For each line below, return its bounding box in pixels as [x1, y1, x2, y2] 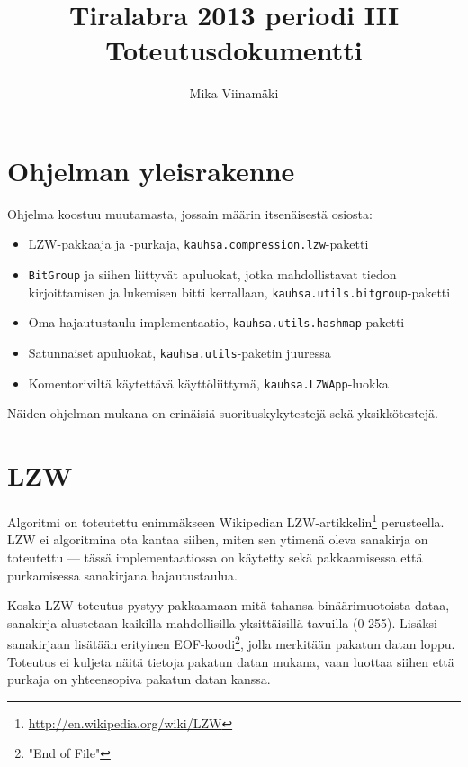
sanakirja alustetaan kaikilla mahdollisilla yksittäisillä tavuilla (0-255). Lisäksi [7, 613, 438, 632]
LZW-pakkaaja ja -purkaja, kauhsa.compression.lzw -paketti [28, 234, 369, 253]
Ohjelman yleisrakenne [7, 151, 295, 188]
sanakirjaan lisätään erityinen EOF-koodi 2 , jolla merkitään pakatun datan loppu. [7, 632, 455, 653]
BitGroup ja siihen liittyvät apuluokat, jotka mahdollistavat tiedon [28, 265, 397, 284]
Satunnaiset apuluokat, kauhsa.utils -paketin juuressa [28, 343, 331, 362]
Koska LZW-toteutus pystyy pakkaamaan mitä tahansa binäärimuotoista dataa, [7, 596, 450, 615]
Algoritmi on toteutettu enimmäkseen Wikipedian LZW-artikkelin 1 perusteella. [7, 510, 445, 531]
